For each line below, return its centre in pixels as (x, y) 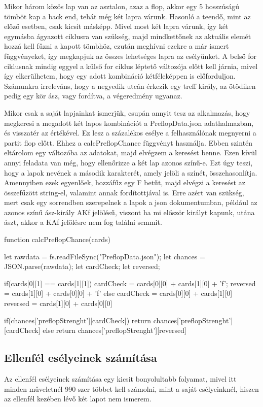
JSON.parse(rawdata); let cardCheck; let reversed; (82, 266)
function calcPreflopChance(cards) (57, 239)
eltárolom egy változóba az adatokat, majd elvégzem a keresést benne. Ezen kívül (130, 152)
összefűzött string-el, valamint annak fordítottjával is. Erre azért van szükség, (124, 192)
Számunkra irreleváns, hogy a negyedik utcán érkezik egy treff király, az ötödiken (130, 86)
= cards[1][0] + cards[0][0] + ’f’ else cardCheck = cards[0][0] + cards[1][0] (118, 293)
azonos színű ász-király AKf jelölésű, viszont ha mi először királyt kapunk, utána (129, 212)
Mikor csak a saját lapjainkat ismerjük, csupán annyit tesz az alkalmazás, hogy (127, 112)
